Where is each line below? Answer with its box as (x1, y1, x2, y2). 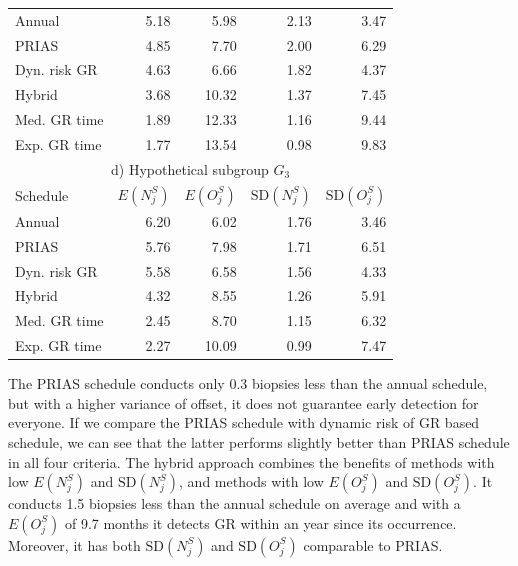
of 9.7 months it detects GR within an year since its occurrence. (64, 512, 457, 533)
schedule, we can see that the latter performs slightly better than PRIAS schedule (8, 432, 510, 452)
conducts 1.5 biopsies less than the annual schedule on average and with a (8, 493, 461, 514)
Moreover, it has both (8, 534, 141, 555)
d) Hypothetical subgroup (111, 158, 269, 179)
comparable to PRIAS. (303, 534, 443, 555)
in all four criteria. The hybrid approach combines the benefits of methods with (8, 451, 495, 472)
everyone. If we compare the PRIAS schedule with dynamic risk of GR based (8, 412, 480, 433)
